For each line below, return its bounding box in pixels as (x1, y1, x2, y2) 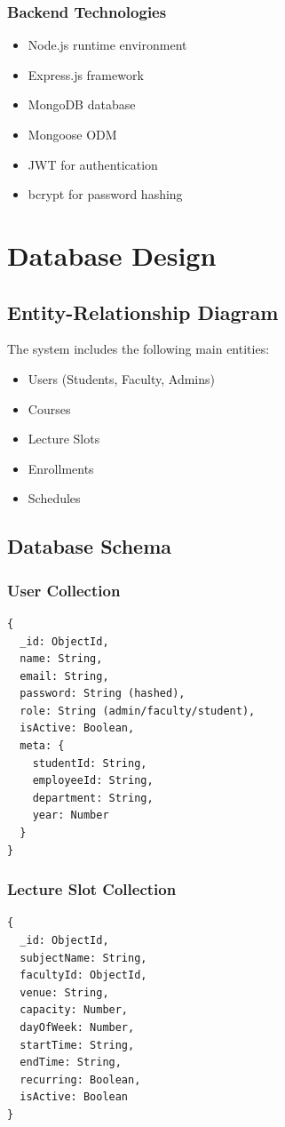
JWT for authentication (28, 155, 158, 173)
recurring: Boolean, (20, 1073, 141, 1086)
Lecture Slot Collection (7, 878, 177, 900)
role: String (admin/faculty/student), (20, 704, 256, 717)
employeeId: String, (32, 774, 154, 787)
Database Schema (7, 532, 172, 560)
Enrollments (28, 459, 94, 477)
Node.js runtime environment (28, 36, 187, 54)
